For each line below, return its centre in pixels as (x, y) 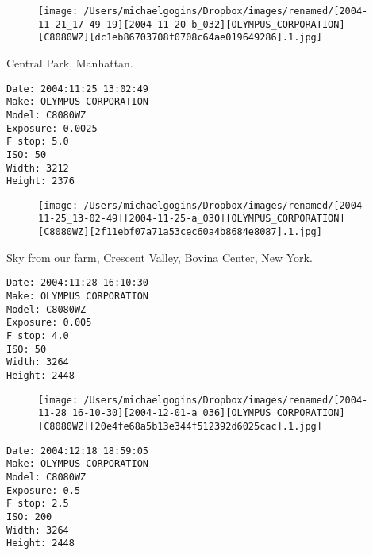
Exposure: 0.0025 (52, 128)
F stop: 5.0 (38, 142)
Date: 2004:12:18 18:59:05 (77, 451)
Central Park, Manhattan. (70, 62)
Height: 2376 (40, 181)
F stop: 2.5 (38, 504)
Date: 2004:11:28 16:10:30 (77, 283)
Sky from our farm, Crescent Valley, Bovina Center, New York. (160, 257)
